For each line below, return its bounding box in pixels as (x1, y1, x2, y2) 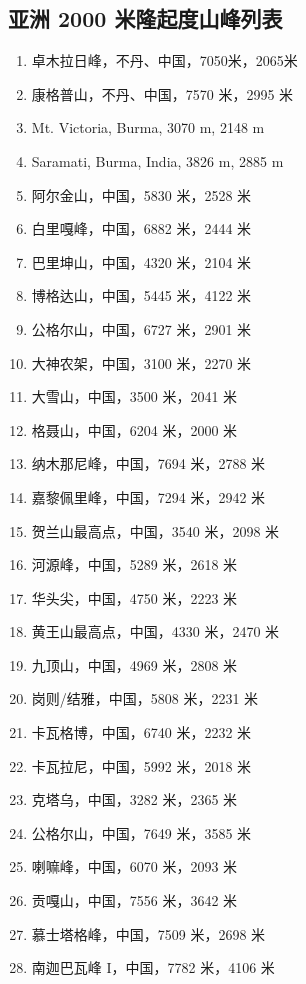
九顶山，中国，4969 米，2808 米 (31, 654, 238, 675)
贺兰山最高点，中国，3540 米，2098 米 (31, 520, 280, 541)
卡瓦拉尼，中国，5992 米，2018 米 (31, 755, 252, 776)
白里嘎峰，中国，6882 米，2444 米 (31, 218, 252, 239)
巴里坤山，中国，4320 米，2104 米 (31, 251, 252, 272)
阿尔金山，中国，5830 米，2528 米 (31, 184, 252, 205)
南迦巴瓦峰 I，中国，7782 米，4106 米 (31, 957, 275, 978)
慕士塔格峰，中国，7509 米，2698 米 (31, 923, 266, 944)
